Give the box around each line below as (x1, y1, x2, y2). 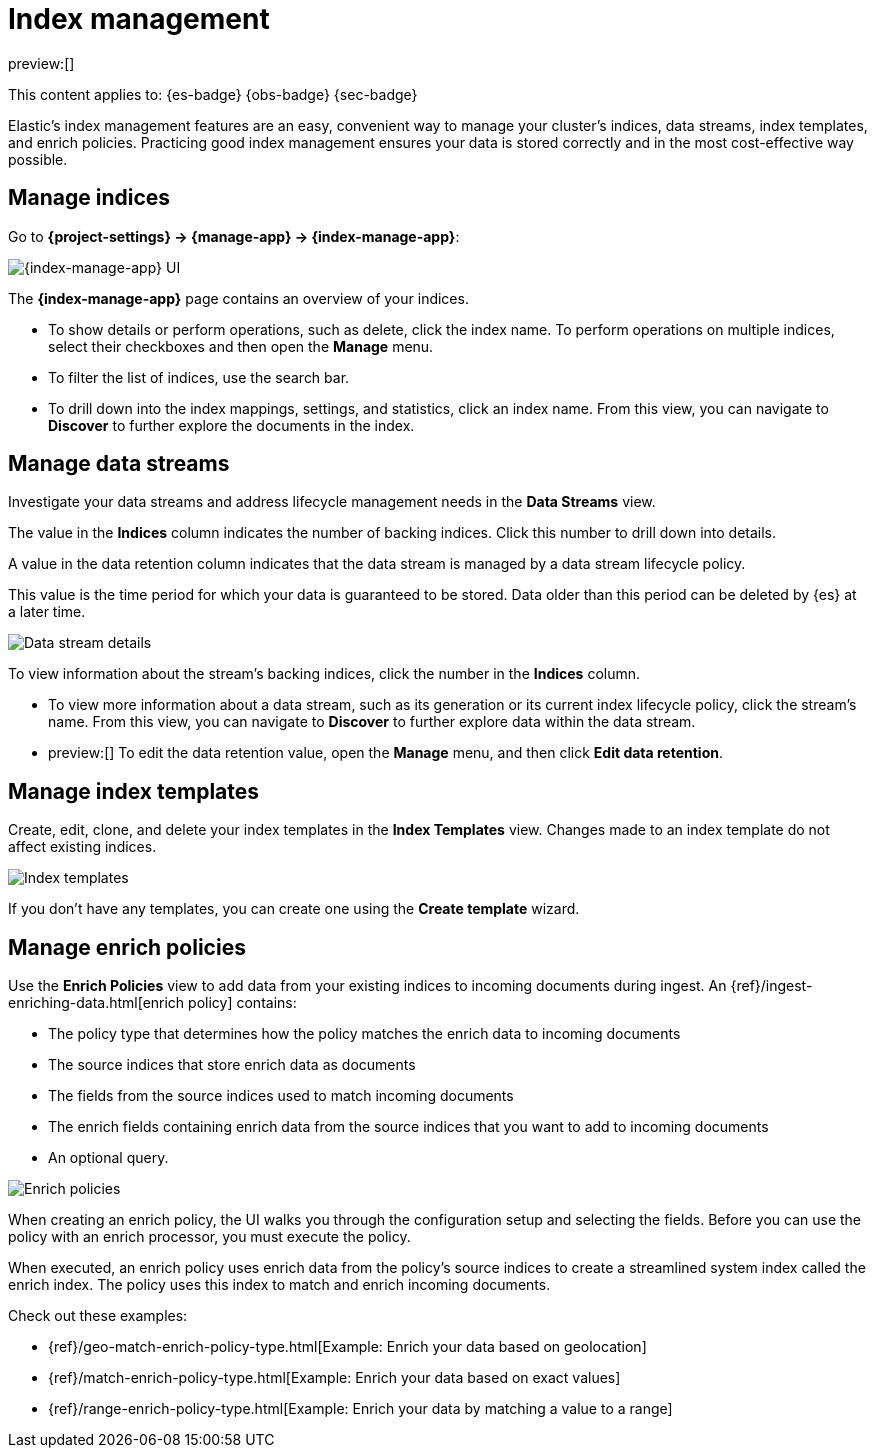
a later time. (8, 603, 86, 621)
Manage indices (8, 185, 171, 211)
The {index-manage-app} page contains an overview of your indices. (8, 289, 469, 307)
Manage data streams (8, 451, 230, 477)
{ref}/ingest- (730, 977, 813, 995)
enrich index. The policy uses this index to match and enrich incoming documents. (8, 1276, 551, 1294)
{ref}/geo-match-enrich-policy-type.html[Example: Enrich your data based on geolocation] (48, 1338, 647, 1356)
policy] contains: (188, 994, 297, 1012)
